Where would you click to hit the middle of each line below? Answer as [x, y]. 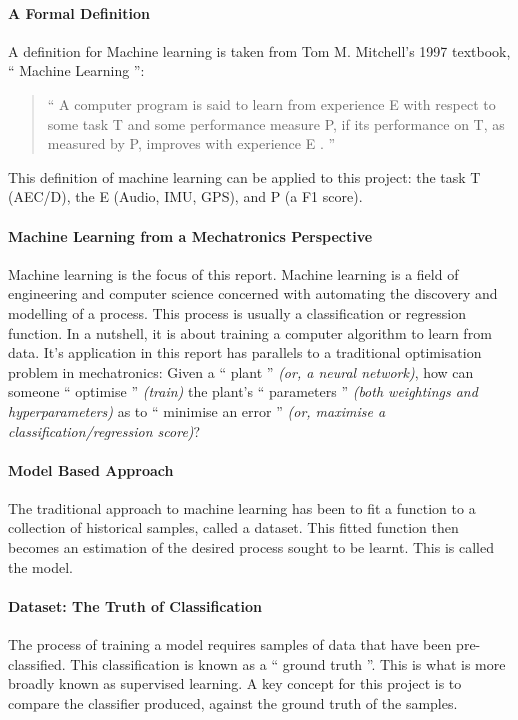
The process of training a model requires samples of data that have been [230, 644]
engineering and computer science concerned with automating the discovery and [253, 293]
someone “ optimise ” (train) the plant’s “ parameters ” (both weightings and [243, 391]
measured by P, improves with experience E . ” [191, 143]
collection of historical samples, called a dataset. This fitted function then [233, 527]
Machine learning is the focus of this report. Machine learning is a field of [233, 273]
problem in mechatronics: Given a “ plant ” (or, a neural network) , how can [241, 371]
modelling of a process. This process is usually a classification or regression [237, 312]
